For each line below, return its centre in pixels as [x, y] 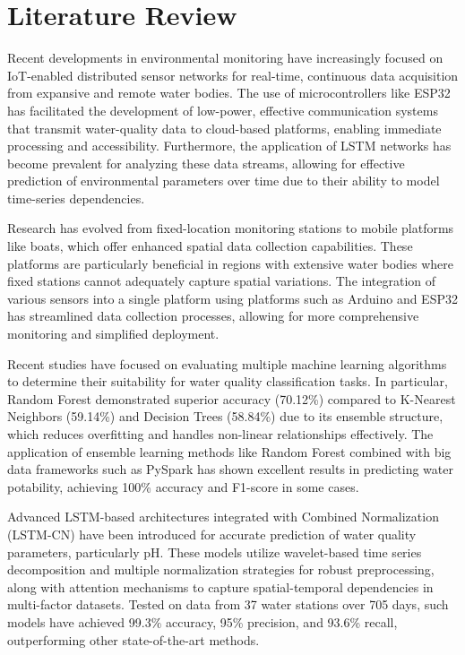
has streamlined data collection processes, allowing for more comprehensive [213, 316]
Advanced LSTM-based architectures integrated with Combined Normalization [223, 517]
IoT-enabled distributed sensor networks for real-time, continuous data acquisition [233, 75]
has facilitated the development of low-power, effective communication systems [223, 110]
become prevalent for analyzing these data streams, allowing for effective [206, 163]
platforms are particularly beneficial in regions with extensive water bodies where [230, 263]
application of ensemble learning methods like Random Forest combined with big [229, 451]
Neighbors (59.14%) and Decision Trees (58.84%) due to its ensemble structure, [225, 416]
